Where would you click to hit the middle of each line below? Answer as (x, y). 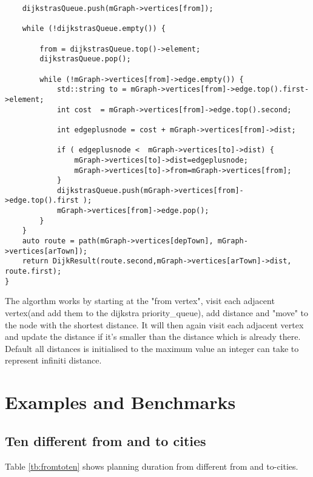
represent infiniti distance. (53, 360)
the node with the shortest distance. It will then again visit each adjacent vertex (154, 324)
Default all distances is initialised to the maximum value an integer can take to (152, 348)
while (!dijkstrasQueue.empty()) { (94, 29)
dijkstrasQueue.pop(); (85, 59)
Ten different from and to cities (106, 440)
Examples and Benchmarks (120, 402)
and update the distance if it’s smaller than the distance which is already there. (153, 337)
